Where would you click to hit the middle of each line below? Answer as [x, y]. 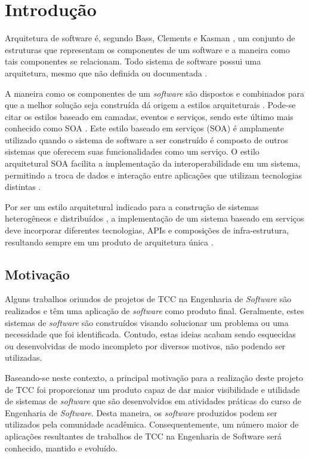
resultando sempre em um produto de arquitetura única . [109, 242]
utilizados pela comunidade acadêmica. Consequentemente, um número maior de [152, 424]
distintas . [23, 187]
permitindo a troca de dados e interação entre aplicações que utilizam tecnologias [154, 175]
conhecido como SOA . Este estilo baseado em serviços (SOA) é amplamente [144, 128]
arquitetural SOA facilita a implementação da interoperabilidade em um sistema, [153, 163]
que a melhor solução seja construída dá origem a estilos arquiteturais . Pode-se [150, 105]
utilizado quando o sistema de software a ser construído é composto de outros [146, 139]
